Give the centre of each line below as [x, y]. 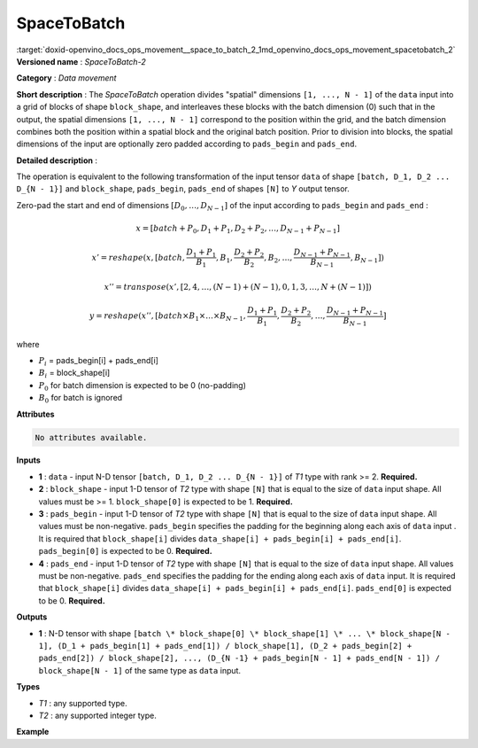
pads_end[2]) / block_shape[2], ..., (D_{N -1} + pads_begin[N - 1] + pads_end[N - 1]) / [239, 658]
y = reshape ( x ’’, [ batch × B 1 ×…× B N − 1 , [168, 317]
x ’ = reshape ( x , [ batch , [138, 257]
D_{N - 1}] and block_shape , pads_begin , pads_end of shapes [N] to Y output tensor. [183, 189]
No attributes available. [91, 437]
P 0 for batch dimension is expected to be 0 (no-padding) [143, 386]
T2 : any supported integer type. [97, 715]
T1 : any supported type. [83, 703]
